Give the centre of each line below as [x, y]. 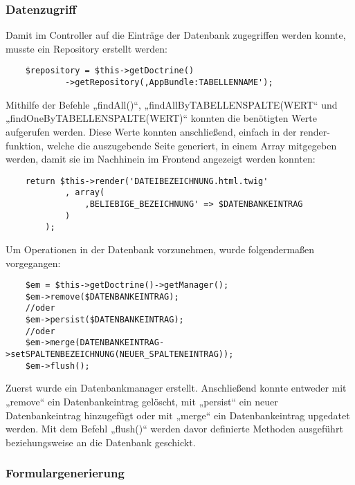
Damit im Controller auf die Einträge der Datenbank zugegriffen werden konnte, [176, 35]
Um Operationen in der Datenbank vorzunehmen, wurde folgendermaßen [160, 249]
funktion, [25, 145]
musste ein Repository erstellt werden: [87, 48]
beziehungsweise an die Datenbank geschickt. [101, 442]
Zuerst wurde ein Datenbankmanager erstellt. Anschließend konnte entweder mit [176, 388]
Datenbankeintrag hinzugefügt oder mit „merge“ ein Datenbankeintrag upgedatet [178, 415]
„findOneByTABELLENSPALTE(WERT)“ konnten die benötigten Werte [161, 118]
